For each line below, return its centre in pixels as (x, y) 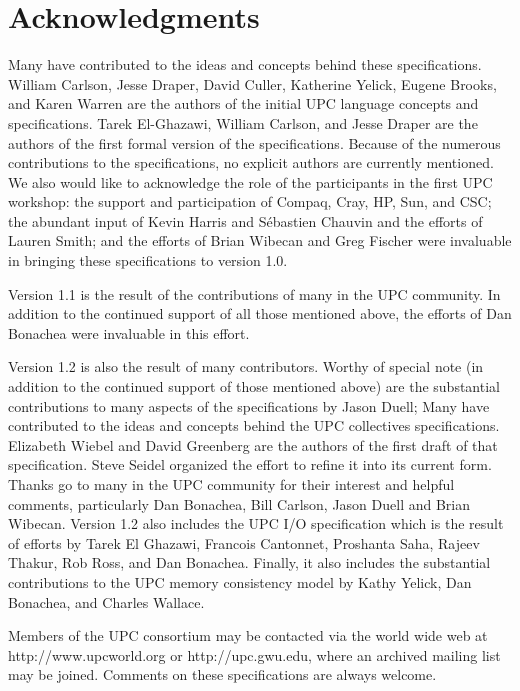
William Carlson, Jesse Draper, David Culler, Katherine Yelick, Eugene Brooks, (252, 83)
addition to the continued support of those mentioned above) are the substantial (254, 386)
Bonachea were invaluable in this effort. (129, 332)
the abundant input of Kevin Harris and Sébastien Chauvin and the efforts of (245, 220)
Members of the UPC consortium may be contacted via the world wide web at (248, 635)
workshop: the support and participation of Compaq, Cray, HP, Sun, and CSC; (250, 201)
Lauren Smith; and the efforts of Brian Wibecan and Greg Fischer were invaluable (260, 240)
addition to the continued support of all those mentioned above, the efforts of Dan (260, 313)
